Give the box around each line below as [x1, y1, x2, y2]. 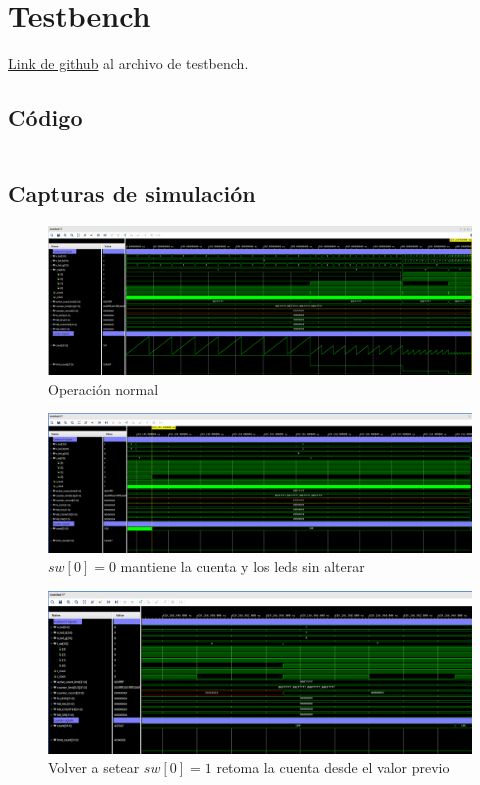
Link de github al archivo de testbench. [8, 53, 249, 74]
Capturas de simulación [8, 178, 256, 209]
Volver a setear [48, 757, 140, 778]
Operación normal [48, 378, 159, 399]
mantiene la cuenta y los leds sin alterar [120, 556, 365, 577]
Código [8, 102, 83, 133]
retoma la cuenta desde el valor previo [216, 757, 450, 778]
